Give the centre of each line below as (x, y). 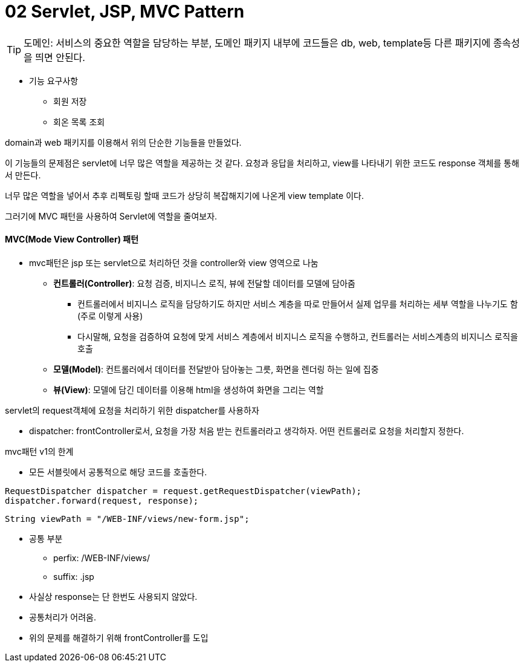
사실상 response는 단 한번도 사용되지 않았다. (113, 596)
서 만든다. (23, 175)
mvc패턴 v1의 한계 (39, 451)
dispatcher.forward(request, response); (102, 500)
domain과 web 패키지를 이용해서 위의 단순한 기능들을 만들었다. (123, 142)
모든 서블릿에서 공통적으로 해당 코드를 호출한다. (118, 472)
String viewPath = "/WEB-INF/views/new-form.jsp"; (127, 519)
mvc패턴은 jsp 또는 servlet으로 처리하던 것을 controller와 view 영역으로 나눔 (174, 262)
